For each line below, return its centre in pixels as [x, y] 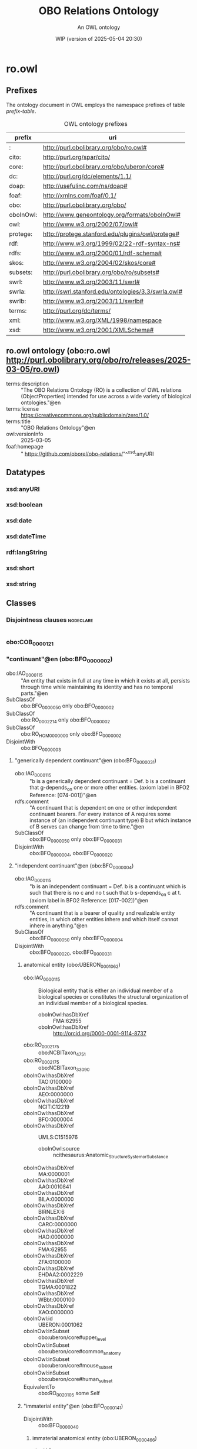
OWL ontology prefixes [96, 124]
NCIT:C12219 [54, 1107]
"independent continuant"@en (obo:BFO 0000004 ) [74, 867]
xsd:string [21, 584]
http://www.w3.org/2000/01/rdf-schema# [103, 253]
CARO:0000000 [58, 1224]
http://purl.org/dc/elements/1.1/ [87, 176]
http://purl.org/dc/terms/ [77, 310]
